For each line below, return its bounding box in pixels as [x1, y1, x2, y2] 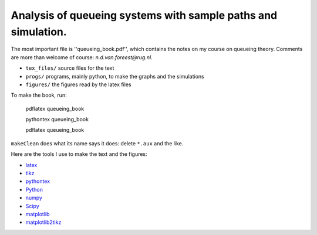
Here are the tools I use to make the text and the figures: [11, 151, 147, 158]
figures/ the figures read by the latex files [25, 81, 131, 88]
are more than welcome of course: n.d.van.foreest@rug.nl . [11, 53, 153, 61]
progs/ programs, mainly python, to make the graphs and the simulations [25, 73, 205, 80]
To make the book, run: [11, 91, 67, 99]
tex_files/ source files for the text [25, 64, 114, 71]
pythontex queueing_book [25, 116, 89, 123]
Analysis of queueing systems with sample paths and [11, 9, 278, 22]
